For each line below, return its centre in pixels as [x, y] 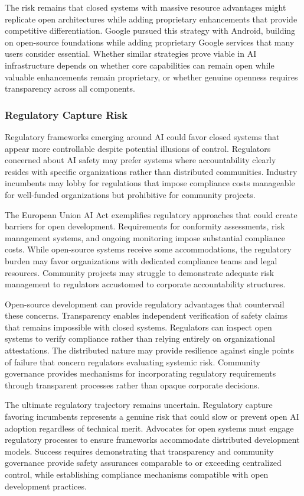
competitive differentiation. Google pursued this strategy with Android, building [150, 30]
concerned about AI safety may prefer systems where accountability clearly [140, 160]
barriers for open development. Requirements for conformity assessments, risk [145, 226]
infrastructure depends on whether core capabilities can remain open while [140, 65]
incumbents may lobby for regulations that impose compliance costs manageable [150, 183]
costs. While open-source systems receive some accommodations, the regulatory [148, 249]
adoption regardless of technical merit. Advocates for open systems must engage [149, 428]
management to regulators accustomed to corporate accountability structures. [145, 284]
